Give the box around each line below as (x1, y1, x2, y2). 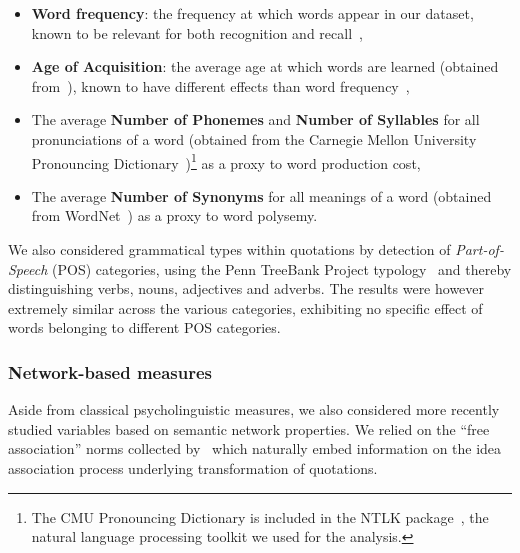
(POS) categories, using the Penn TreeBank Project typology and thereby (52, 258, 512, 279)
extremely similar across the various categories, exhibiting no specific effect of (8, 297, 483, 318)
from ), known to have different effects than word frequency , (31, 75, 410, 96)
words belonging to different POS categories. (8, 317, 281, 338)
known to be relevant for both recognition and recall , (31, 22, 363, 43)
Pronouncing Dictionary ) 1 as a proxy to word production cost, (31, 149, 421, 173)
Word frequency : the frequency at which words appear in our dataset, (31, 3, 474, 23)
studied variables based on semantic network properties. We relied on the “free (8, 418, 490, 439)
